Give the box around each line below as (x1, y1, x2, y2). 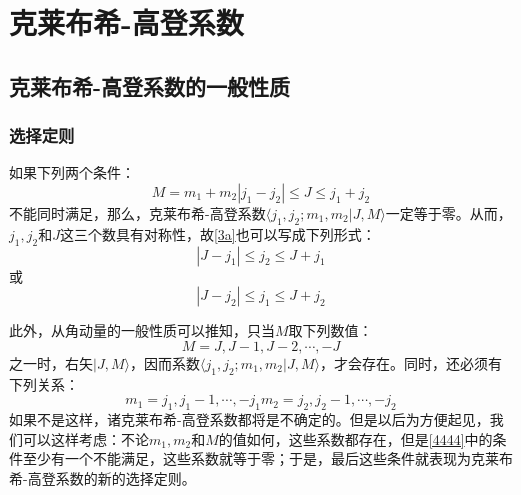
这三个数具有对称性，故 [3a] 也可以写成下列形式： (59, 223, 376, 244)
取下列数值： (288, 320, 373, 341)
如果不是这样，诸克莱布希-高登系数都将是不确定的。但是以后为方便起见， (9, 408, 490, 429)
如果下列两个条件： (9, 162, 135, 183)
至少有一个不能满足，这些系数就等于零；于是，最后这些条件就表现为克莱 (22, 448, 499, 469)
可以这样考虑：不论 (22, 428, 149, 449)
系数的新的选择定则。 (55, 467, 196, 488)
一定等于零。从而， (385, 202, 512, 223)
